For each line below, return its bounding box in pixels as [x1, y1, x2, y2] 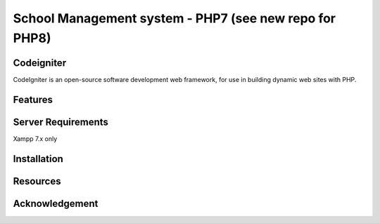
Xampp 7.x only [13, 134, 58, 143]
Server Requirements [13, 116, 109, 128]
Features [13, 93, 53, 105]
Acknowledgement [13, 197, 99, 210]
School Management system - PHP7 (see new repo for [13, 11, 336, 26]
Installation [13, 153, 63, 165]
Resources [13, 175, 61, 187]
